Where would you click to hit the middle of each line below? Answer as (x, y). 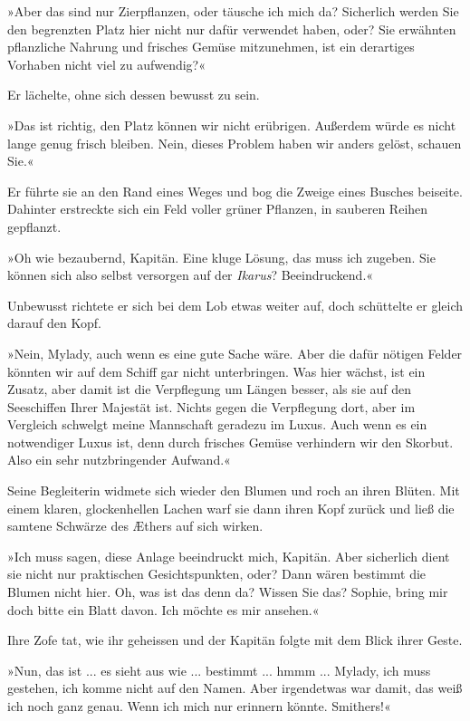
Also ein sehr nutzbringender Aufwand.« (119, 460)
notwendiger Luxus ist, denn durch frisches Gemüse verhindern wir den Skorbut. (230, 442)
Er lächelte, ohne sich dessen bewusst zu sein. (134, 95)
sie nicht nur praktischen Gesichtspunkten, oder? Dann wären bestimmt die (217, 574)
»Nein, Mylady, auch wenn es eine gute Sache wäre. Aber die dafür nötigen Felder (235, 353)
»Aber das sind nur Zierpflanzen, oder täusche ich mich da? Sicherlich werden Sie (233, 11)
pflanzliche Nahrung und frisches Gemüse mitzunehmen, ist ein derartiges (211, 47)
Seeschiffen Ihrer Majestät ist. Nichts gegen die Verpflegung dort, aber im (211, 406)
